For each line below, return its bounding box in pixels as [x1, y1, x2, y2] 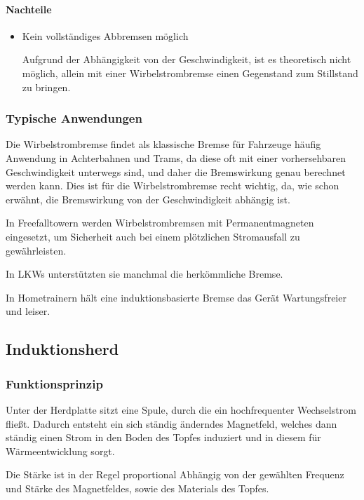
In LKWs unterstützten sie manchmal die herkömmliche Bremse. [6, 266, 283, 281]
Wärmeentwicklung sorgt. [6, 443, 115, 458]
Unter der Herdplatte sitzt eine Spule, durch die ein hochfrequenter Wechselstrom [6, 402, 356, 417]
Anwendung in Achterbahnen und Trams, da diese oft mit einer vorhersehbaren [6, 150, 346, 165]
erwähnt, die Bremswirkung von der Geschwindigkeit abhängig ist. [6, 191, 290, 206]
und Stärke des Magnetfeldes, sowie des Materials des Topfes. [6, 480, 269, 495]
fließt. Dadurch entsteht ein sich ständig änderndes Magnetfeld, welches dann [6, 416, 337, 431]
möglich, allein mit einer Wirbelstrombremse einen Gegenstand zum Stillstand [22, 65, 358, 80]
